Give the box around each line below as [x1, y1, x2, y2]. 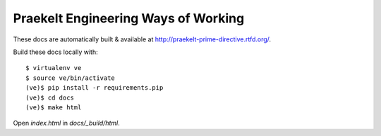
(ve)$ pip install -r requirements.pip [25, 84, 164, 92]
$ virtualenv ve [25, 64, 82, 72]
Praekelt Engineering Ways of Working [13, 11, 245, 26]
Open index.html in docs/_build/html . [13, 119, 120, 128]
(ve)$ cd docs [25, 93, 74, 102]
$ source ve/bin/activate [25, 74, 116, 82]
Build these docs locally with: [13, 48, 98, 56]
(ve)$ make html [25, 103, 82, 111]
